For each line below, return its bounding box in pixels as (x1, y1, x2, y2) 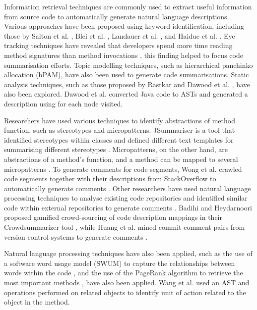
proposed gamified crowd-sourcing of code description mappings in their (4, 212, 222, 222)
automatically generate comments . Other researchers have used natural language (4, 183, 251, 193)
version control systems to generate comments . (4, 231, 148, 242)
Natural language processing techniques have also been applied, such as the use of (4, 248, 253, 258)
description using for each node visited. (4, 98, 123, 108)
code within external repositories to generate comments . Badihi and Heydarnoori (4, 202, 253, 212)
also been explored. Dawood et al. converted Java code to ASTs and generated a (4, 89, 248, 99)
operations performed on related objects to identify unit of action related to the (4, 287, 246, 297)
